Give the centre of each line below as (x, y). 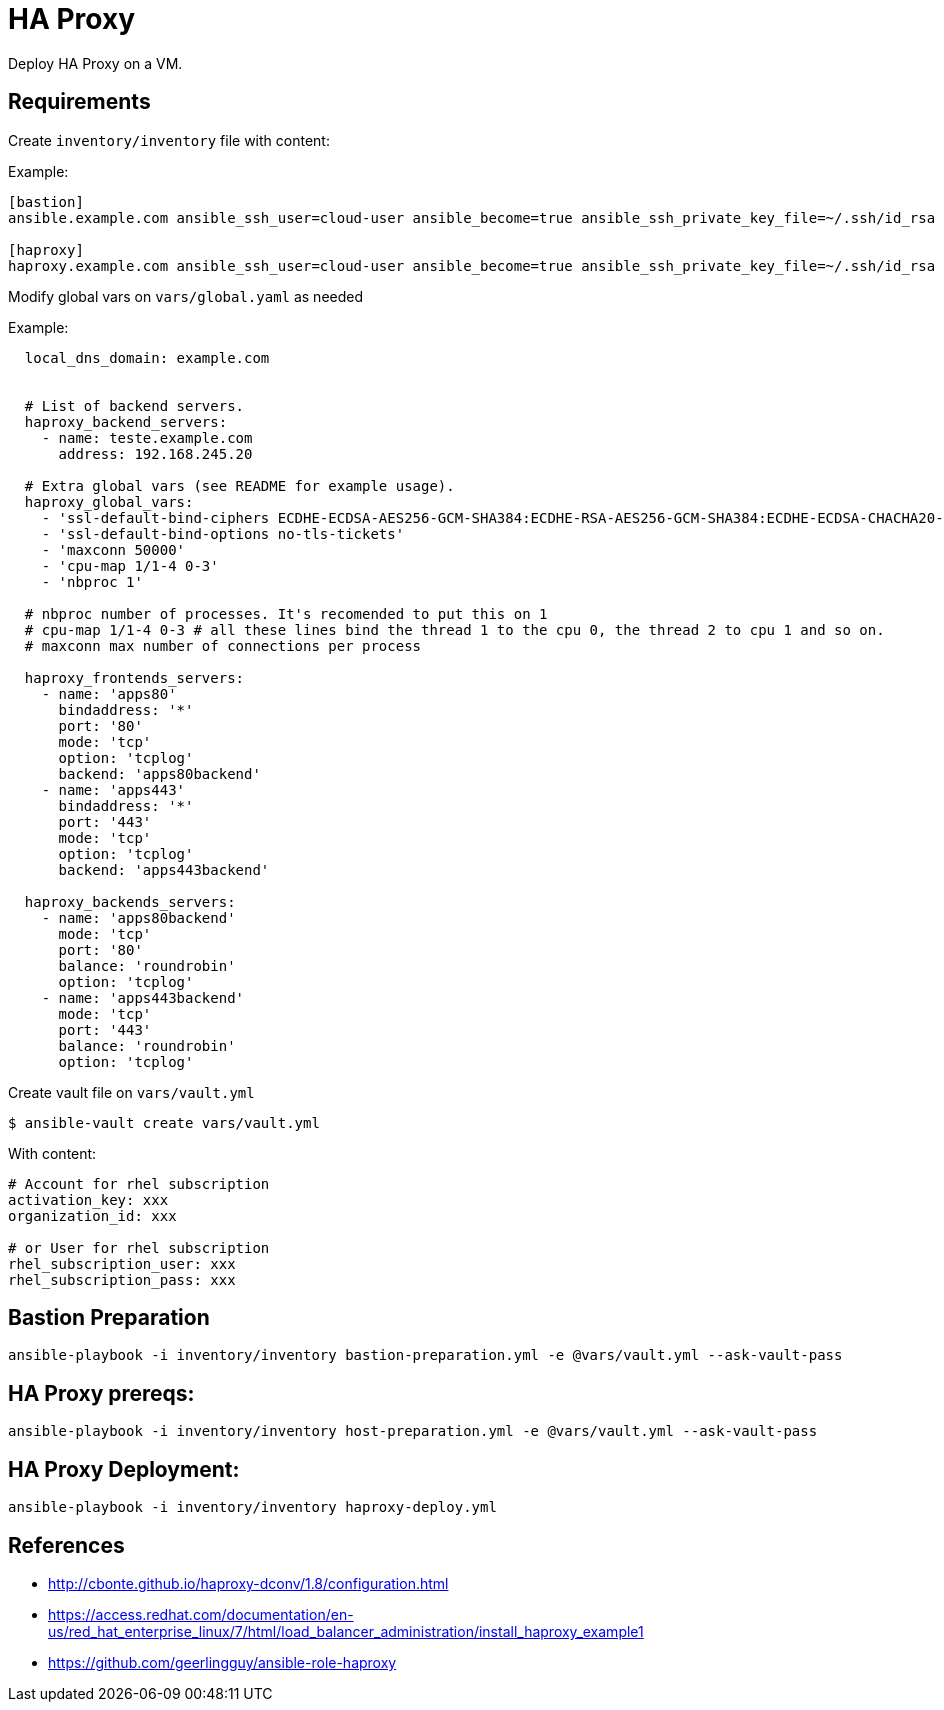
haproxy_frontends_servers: (134, 677)
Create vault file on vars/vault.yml (131, 1092)
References (66, 1545)
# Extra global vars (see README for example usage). (239, 485)
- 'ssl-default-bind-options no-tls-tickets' (223, 533)
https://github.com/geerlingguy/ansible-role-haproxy (222, 1662)
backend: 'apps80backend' (159, 773)
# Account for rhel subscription (139, 1183)
